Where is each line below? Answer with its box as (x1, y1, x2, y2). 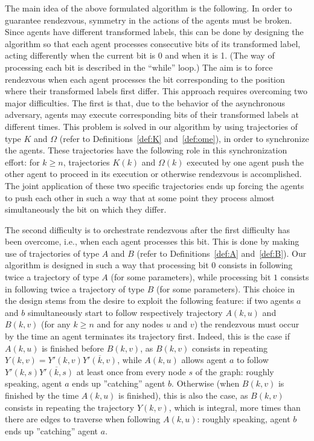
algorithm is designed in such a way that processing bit (5, 259, 209, 271)
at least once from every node (76, 365, 186, 378)
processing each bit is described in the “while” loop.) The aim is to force (5, 60, 273, 73)
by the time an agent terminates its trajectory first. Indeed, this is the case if (5, 330, 290, 343)
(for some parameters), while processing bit (111, 271, 271, 283)
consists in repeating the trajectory (5, 401, 135, 413)
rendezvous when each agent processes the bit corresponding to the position (5, 72, 285, 85)
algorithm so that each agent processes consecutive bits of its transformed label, (5, 37, 301, 50)
